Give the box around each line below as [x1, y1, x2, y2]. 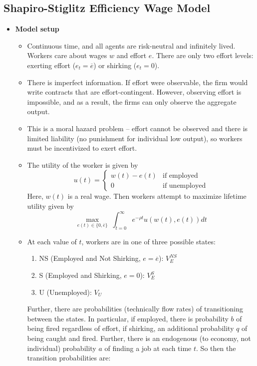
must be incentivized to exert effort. [27, 143, 137, 153]
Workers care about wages [27, 50, 107, 61]
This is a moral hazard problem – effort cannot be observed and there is [27, 123, 248, 133]
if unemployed [163, 182, 206, 189]
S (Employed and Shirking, [39, 270, 122, 280]
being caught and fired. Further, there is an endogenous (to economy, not [27, 332, 251, 343]
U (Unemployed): [39, 286, 92, 297]
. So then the [196, 342, 236, 353]
